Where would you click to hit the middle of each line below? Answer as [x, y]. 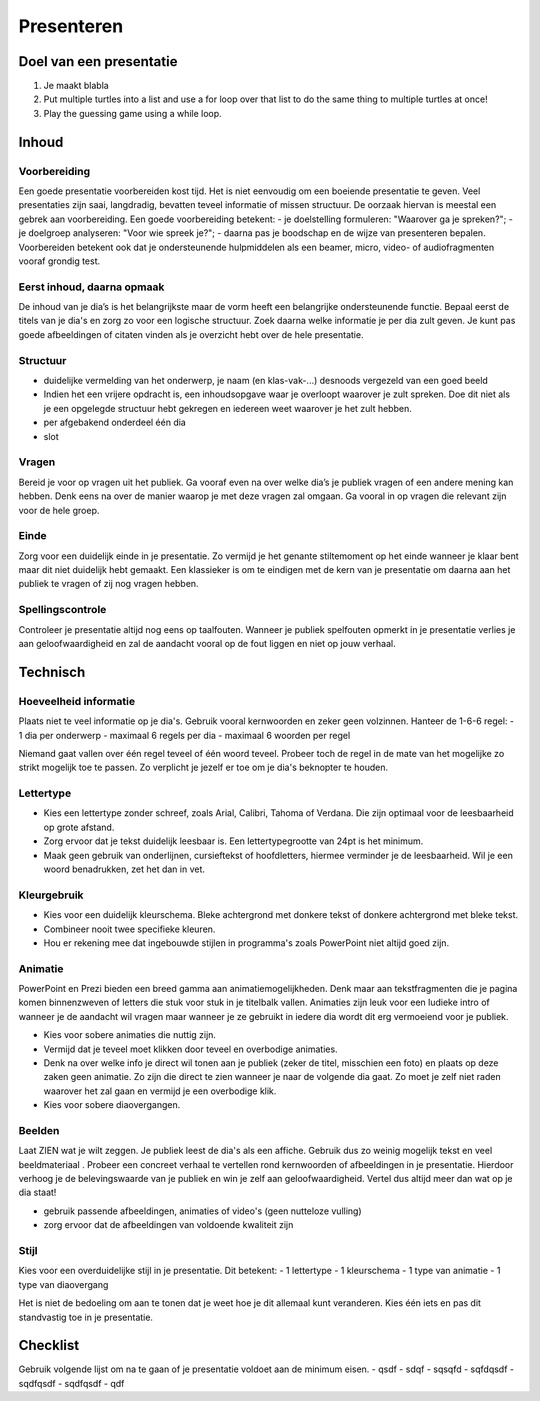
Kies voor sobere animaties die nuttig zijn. [130, 1035]
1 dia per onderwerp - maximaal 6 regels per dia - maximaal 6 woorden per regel [184, 735]
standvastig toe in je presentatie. [86, 1317]
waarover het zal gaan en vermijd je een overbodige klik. [160, 1091]
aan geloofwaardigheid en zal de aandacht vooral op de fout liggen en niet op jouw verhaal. [207, 643]
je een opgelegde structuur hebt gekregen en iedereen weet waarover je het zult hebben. [227, 408]
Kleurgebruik [51, 895]
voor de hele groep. [59, 510]
